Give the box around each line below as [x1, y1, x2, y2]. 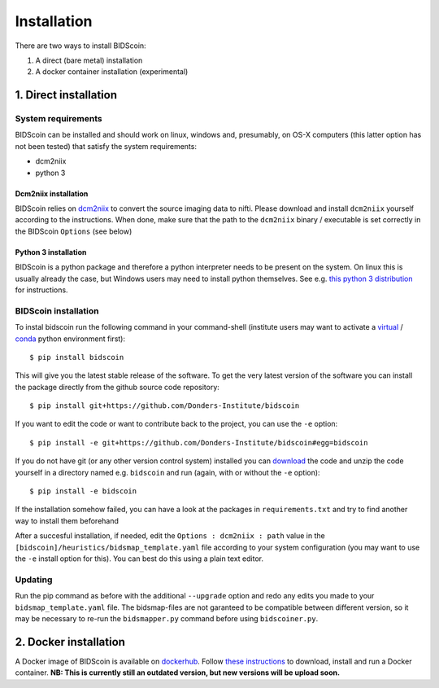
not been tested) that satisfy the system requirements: [15, 141, 197, 151]
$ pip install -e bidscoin [29, 487, 137, 496]
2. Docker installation [15, 635, 126, 649]
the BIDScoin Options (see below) [15, 226, 133, 236]
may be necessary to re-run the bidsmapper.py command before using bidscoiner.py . [15, 613, 319, 623]
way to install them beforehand [15, 515, 120, 525]
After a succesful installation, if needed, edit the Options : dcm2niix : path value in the [15, 531, 325, 541]
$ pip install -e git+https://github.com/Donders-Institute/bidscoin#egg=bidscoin [29, 438, 368, 447]
